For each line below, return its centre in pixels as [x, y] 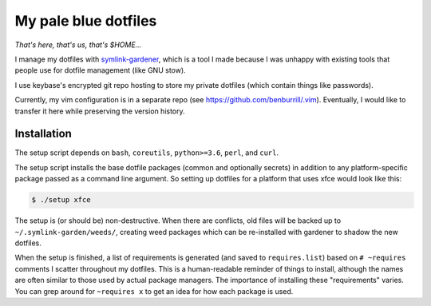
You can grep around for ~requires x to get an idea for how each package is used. [154, 291]
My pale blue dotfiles [86, 21]
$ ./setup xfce [61, 200]
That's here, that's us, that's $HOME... [78, 45]
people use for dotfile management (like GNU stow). [101, 70]
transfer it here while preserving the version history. [100, 111]
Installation [43, 134]
